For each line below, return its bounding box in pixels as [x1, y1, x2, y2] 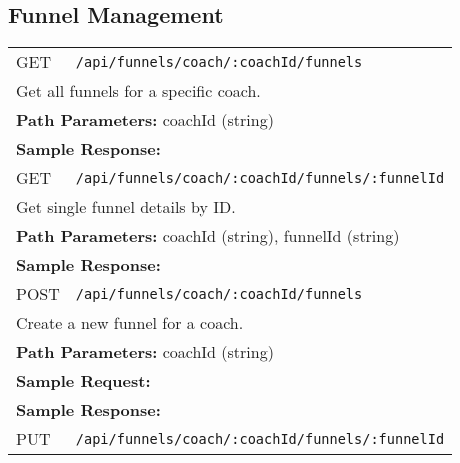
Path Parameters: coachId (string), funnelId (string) [16, 224, 400, 248]
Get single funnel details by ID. [16, 195, 236, 219]
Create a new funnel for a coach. [16, 311, 244, 335]
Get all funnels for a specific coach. [16, 79, 261, 103]
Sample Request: [16, 369, 151, 393]
